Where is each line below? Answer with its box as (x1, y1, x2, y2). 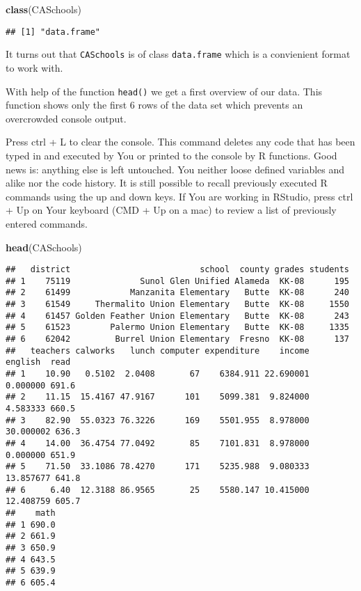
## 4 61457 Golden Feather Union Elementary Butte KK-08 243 (6, 310, 349, 321)
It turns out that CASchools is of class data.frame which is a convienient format (6, 47, 351, 61)
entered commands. (6, 216, 88, 230)
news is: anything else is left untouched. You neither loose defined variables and (6, 161, 345, 176)
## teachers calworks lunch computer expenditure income (6, 345, 310, 356)
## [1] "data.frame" (6, 26, 101, 37)
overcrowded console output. (6, 111, 127, 125)
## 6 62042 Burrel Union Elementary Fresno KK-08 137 (6, 334, 349, 345)
